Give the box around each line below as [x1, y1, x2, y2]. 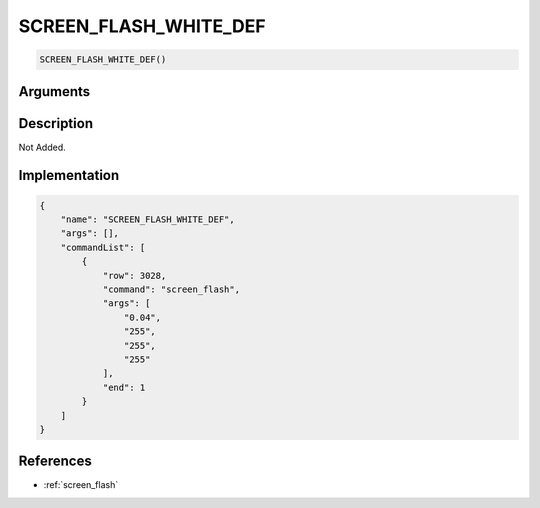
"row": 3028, [102, 270, 167, 281]
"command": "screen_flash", [102, 284, 240, 295]
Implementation [18, 167, 120, 184]
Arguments [18, 83, 91, 100]
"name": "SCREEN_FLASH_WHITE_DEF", [60, 214, 235, 225]
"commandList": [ [60, 241, 146, 253]
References [18, 453, 92, 470]
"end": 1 [102, 381, 146, 393]
